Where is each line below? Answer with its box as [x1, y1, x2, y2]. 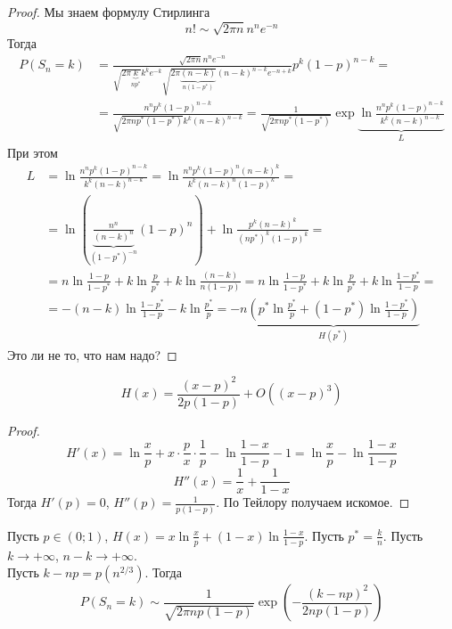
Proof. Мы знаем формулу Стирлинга [7, 3, 210, 20]
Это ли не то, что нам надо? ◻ [7, 345, 177, 364]
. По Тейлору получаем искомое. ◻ [216, 493, 410, 511]
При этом [7, 143, 58, 161]
